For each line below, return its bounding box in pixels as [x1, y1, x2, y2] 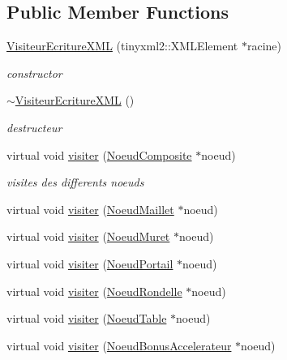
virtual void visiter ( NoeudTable [6, 310, 167, 327]
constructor [6, 64, 62, 81]
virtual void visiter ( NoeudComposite [6, 146, 192, 163]
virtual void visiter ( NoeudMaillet [6, 200, 174, 217]
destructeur [6, 118, 62, 135]
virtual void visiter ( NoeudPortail [6, 255, 173, 272]
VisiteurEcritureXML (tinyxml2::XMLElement [6, 37, 238, 54]
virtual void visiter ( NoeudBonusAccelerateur [6, 336, 232, 354]
